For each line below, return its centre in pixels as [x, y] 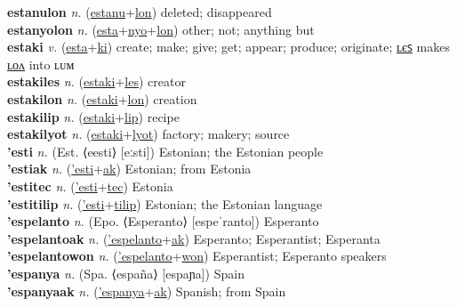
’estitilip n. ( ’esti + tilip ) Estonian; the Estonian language [165, 203]
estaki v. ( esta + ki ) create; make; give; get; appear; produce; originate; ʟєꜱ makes [228, 47]
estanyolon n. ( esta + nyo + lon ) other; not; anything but [161, 29]
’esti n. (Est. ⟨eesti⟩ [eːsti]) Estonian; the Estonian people [165, 151]
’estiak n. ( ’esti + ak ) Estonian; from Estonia [129, 169]
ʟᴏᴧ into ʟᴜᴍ [41, 64]
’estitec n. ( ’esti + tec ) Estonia [90, 186]
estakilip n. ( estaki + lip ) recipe [93, 116]
